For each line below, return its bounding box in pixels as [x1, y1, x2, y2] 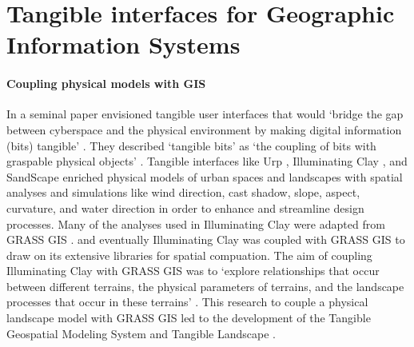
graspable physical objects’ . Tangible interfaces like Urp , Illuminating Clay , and [6, 153, 408, 170]
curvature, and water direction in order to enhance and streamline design [6, 199, 364, 216]
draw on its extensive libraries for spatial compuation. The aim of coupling [6, 246, 372, 263]
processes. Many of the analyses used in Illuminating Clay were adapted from [6, 215, 385, 232]
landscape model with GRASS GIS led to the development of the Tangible [6, 309, 371, 326]
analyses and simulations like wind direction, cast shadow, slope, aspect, [6, 184, 360, 201]
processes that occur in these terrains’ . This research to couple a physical [6, 293, 368, 310]
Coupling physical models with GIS [6, 75, 206, 92]
